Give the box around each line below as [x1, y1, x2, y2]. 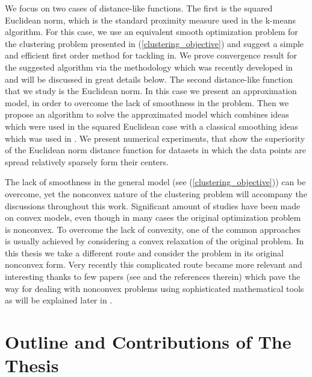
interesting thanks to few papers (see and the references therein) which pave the [5, 270, 301, 283]
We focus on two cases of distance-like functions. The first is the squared [5, 2, 273, 14]
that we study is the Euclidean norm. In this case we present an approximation [5, 84, 297, 97]
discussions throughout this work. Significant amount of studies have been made [5, 199, 301, 212]
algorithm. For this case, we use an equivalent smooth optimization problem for [5, 25, 298, 38]
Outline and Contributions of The [5, 329, 292, 354]
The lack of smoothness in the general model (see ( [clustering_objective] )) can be [5, 176, 306, 188]
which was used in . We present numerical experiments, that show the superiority [5, 131, 305, 144]
